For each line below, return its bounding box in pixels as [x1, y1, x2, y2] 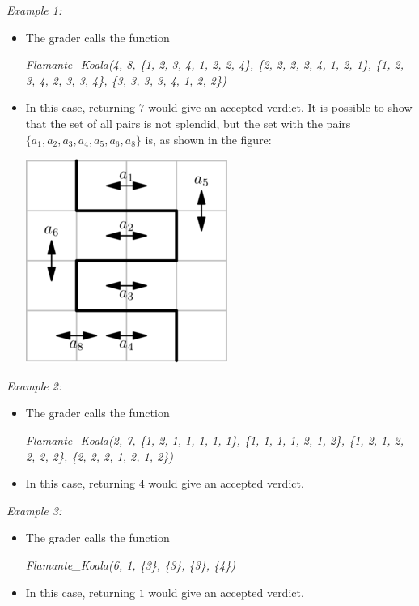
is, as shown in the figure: [145, 130, 272, 147]
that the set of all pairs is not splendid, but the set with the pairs [25, 114, 351, 131]
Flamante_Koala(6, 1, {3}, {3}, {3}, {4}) [25, 556, 235, 573]
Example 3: [6, 501, 62, 519]
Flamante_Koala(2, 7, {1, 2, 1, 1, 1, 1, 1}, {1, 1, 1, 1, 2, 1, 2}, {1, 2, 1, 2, [25, 431, 404, 448]
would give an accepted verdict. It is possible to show [148, 99, 413, 116]
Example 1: [6, 2, 62, 18]
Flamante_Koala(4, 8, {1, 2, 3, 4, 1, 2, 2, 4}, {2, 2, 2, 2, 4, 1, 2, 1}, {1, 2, [25, 56, 404, 73]
